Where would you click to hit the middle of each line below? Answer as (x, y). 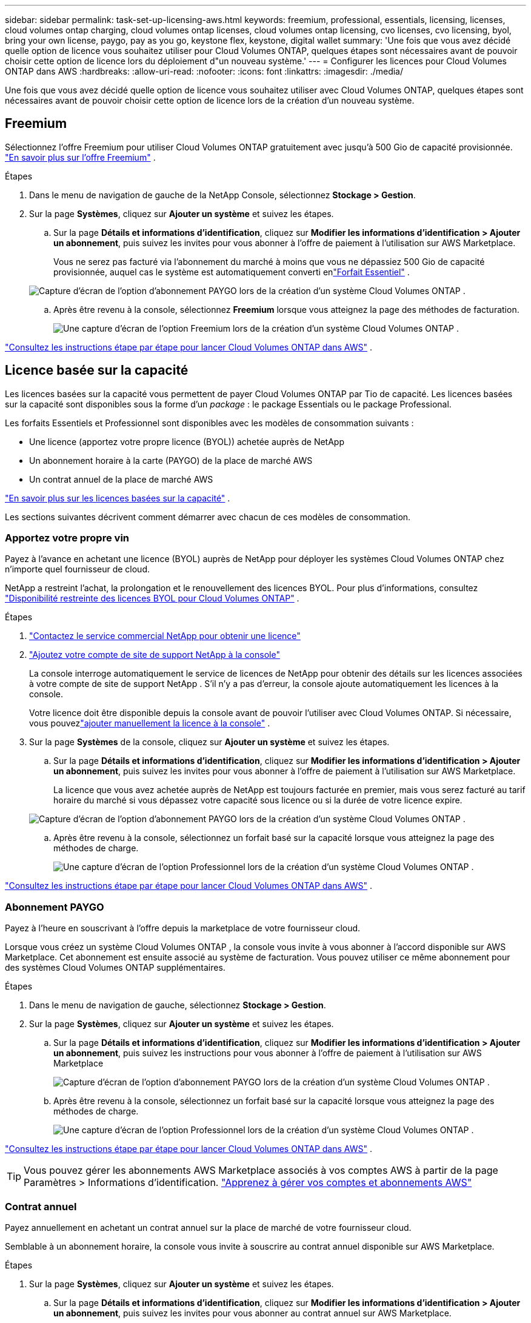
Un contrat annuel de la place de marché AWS (121, 479)
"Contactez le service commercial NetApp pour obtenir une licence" (165, 636)
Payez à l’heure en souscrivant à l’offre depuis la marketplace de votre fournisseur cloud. (183, 928)
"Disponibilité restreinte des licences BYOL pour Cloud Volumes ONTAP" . (152, 598)
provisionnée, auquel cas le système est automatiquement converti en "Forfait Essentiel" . (232, 272)
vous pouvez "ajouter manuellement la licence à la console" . (150, 723)
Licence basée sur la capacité (97, 370)
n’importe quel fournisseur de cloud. (78, 569)
